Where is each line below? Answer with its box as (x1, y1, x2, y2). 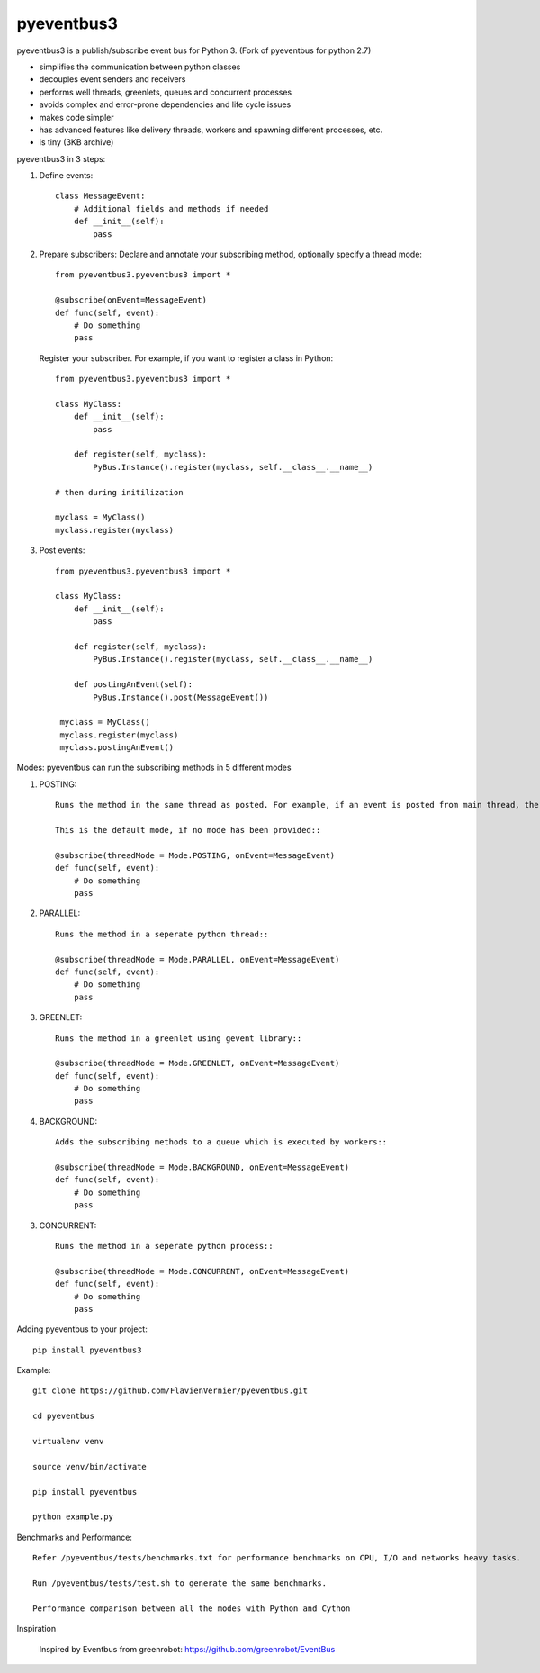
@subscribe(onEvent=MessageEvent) (55, 295, 207, 305)
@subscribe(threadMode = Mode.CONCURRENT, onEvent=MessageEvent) (55, 1266, 350, 1276)
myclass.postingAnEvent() (59, 743, 175, 753)
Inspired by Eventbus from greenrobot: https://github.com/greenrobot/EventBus (39, 1643, 336, 1654)
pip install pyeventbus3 (32, 1344, 142, 1355)
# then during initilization (55, 487, 184, 497)
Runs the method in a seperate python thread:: (55, 928, 269, 939)
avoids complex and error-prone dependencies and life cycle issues (39, 99, 292, 110)
